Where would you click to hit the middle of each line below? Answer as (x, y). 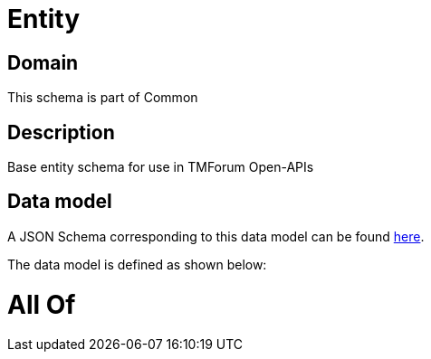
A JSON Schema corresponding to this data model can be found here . (216, 236)
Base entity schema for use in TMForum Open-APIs (161, 167)
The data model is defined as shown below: (137, 264)
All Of (42, 304)
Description (61, 132)
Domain (43, 62)
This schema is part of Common (103, 98)
